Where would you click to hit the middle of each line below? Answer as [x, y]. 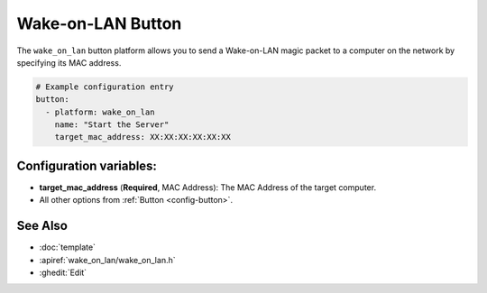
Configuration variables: [87, 165]
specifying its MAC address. [69, 62]
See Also [42, 226]
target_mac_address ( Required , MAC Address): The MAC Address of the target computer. [208, 187]
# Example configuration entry [105, 87]
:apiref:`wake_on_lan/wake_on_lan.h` [107, 260]
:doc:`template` [68, 247]
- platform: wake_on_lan [100, 112]
